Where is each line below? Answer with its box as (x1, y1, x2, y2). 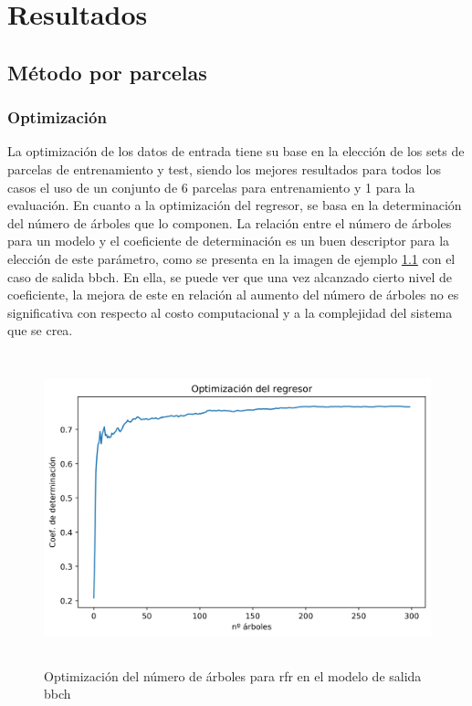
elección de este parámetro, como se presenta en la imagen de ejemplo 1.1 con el (7, 248, 456, 268)
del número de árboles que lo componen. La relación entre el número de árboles (7, 213, 452, 232)
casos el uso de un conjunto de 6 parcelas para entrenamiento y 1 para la (7, 177, 415, 196)
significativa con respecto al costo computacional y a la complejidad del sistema (7, 302, 453, 321)
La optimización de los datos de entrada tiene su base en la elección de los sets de (7, 142, 465, 161)
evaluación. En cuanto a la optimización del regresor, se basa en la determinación (7, 195, 462, 215)
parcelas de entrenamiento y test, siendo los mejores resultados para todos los (7, 159, 441, 178)
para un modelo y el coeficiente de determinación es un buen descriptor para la (7, 231, 450, 250)
